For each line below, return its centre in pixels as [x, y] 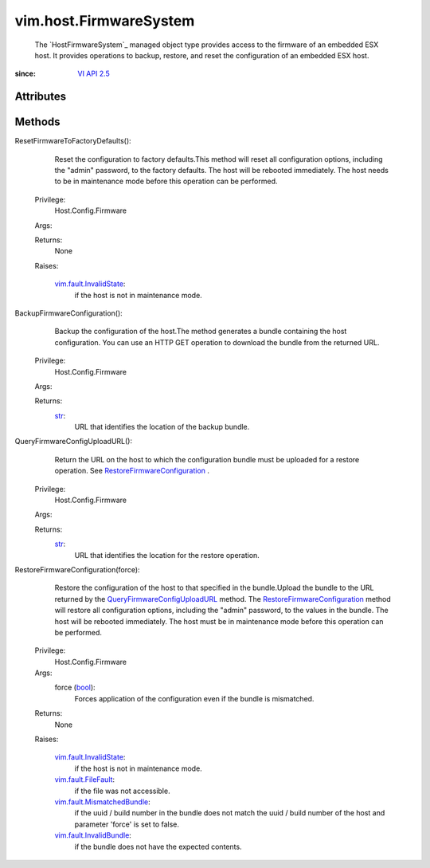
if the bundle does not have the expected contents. [158, 846]
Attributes [41, 97]
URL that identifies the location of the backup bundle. [162, 427]
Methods [37, 122]
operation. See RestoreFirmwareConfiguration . [132, 471]
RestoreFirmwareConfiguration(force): [77, 569]
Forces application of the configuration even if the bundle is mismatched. [194, 698]
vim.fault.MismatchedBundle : [102, 802]
